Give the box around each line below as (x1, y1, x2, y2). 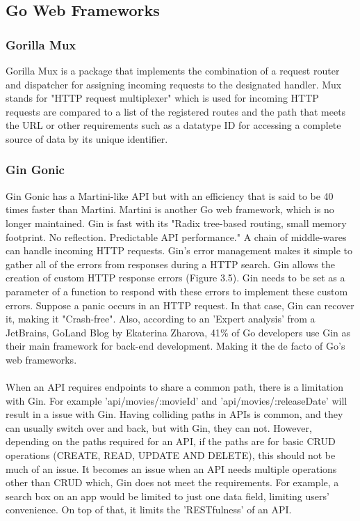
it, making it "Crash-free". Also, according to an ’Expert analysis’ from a (6, 311, 316, 326)
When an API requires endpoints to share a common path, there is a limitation (6, 380, 343, 394)
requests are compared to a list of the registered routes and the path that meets (6, 104, 346, 118)
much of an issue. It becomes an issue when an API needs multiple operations (6, 461, 337, 476)
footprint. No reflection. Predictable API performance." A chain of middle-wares (6, 229, 347, 244)
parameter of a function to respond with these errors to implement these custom (6, 283, 348, 298)
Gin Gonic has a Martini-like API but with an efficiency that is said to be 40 (6, 188, 334, 203)
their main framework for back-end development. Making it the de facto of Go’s (6, 339, 345, 353)
